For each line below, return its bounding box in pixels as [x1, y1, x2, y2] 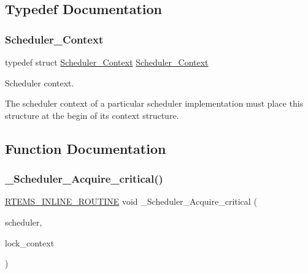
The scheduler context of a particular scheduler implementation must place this [5, 97, 304, 110]
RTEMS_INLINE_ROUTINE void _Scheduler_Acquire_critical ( [5, 195, 257, 208]
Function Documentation [5, 139, 166, 158]
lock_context [5, 236, 55, 249]
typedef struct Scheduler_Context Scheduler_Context [5, 56, 209, 68]
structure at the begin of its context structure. [5, 108, 179, 121]
